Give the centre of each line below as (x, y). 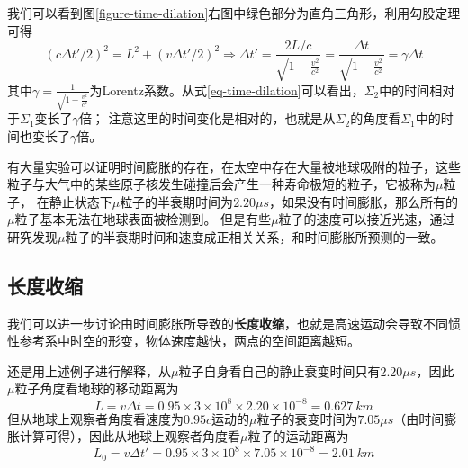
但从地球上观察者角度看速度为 (95, 418)
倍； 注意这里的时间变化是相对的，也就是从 (207, 118)
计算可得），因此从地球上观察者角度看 (130, 436)
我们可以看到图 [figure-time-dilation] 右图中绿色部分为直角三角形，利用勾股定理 (234, 13)
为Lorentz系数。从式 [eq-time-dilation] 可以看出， (227, 90)
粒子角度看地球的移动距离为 (97, 388)
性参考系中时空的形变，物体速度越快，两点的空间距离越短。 (184, 341)
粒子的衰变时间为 (307, 418)
